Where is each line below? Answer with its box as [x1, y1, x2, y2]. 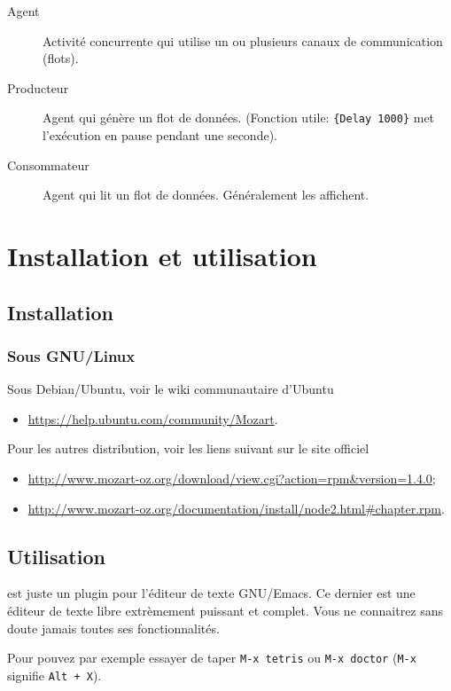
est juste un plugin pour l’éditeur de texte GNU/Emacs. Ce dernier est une [7, 584, 416, 602]
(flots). [43, 49, 79, 67]
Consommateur [7, 155, 89, 174]
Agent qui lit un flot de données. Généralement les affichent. [43, 185, 369, 204]
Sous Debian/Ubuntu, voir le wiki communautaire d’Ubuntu [7, 380, 334, 398]
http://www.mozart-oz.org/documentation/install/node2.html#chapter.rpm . [27, 499, 445, 517]
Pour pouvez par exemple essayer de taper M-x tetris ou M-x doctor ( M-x [7, 648, 416, 667]
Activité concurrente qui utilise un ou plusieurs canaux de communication [43, 31, 443, 50]
